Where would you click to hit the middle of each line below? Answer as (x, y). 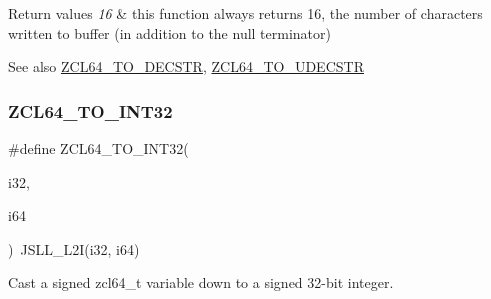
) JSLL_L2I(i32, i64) (74, 248)
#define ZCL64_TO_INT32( (98, 148)
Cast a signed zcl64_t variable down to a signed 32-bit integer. (201, 282)
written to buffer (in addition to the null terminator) (169, 32)
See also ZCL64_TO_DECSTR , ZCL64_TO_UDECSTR (186, 66)
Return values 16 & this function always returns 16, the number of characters (245, 13)
